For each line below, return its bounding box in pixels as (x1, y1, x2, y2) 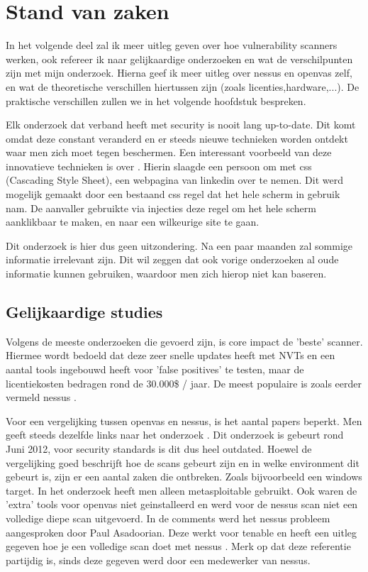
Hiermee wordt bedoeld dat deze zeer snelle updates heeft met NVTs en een (6, 348, 335, 363)
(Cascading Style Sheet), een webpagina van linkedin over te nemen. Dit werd (6, 172, 343, 187)
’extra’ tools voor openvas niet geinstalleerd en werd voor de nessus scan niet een (6, 497, 358, 512)
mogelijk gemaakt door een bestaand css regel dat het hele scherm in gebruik (6, 187, 340, 202)
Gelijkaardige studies (6, 301, 163, 323)
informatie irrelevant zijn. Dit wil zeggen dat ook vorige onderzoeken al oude (6, 252, 339, 267)
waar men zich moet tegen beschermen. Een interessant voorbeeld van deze (6, 145, 332, 160)
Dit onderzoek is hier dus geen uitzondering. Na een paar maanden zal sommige (6, 238, 353, 253)
